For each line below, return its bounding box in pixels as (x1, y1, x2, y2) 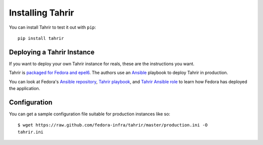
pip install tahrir (18, 36, 64, 41)
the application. (9, 86, 40, 91)
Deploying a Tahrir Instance (9, 48, 95, 56)
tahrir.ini (18, 129, 44, 135)
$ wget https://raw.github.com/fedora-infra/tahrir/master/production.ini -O (18, 122, 208, 128)
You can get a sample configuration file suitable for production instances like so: (9, 111, 170, 117)
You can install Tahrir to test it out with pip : (9, 24, 96, 30)
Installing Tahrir (9, 7, 74, 18)
